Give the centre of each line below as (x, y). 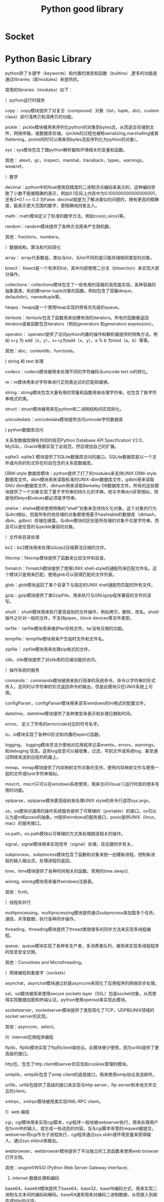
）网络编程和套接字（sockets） (37, 973)
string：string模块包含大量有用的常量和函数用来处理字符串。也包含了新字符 (81, 393)
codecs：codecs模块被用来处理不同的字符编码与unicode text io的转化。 (78, 372)
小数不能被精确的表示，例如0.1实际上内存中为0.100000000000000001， (86, 193)
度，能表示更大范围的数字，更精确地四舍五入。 (52, 206)
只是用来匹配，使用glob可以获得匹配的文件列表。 (67, 575)
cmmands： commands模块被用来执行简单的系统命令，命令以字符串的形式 (80, 680)
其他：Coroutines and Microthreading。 (45, 962)
